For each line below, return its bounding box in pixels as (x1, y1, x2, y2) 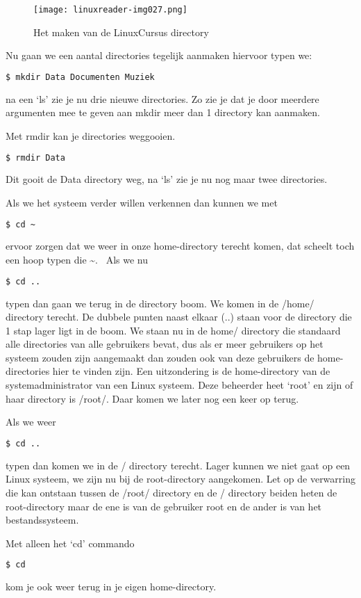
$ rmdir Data (6, 152, 65, 163)
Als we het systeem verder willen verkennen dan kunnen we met (6, 195, 278, 209)
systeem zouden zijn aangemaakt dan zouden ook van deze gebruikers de (6, 350, 314, 364)
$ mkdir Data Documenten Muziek (6, 72, 155, 82)
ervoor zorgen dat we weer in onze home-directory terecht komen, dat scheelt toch (6, 239, 355, 253)
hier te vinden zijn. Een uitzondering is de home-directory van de (52, 364, 330, 378)
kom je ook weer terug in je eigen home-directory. (6, 579, 217, 594)
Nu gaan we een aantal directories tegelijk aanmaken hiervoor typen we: (6, 48, 312, 63)
